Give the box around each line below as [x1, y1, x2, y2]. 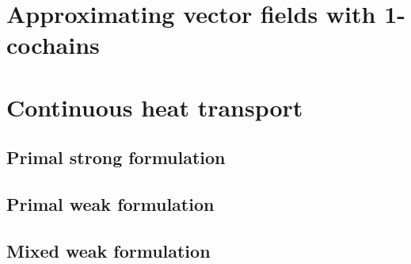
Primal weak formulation [6, 192, 215, 216]
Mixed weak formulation [6, 238, 211, 262]
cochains [6, 29, 100, 61]
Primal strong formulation [6, 145, 226, 170]
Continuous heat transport [6, 90, 303, 123]
